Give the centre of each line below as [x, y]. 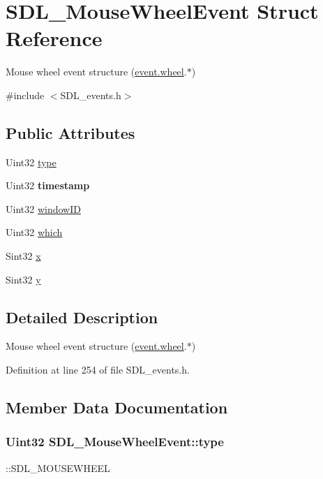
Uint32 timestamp [48, 185]
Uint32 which [34, 232]
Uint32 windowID [43, 208]
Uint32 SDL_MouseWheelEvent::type [115, 442]
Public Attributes [70, 132]
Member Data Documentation [117, 407]
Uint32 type [31, 162]
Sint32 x [23, 256]
